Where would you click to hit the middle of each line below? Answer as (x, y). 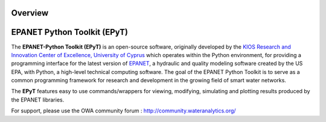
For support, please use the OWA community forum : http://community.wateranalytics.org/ (123, 111)
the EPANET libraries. (38, 100)
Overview (30, 13)
